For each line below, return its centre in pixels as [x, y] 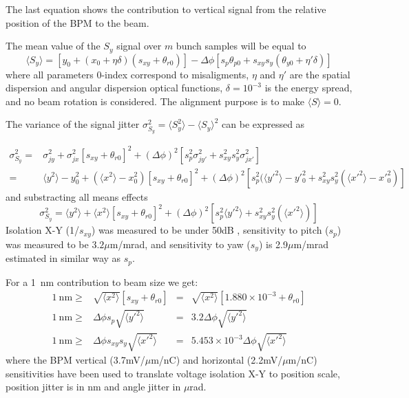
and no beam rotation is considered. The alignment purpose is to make [155, 101]
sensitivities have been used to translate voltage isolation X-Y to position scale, [173, 373]
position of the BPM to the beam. [77, 22]
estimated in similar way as [63, 258]
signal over [139, 46]
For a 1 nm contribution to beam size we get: [102, 281]
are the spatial [320, 74]
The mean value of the [53, 46]
